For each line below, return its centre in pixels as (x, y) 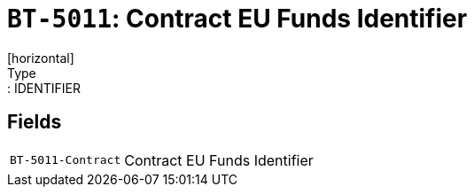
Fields (35, 122)
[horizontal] (41, 58)
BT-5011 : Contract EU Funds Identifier (237, 19)
